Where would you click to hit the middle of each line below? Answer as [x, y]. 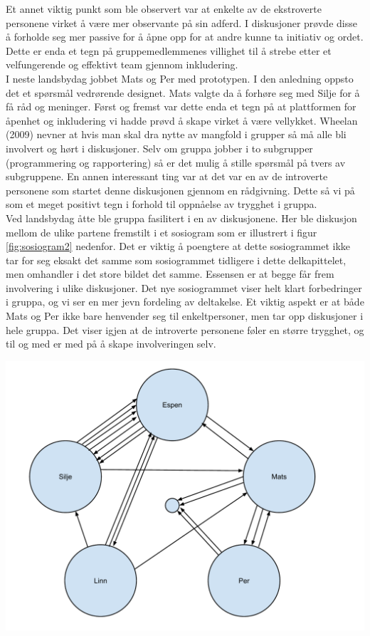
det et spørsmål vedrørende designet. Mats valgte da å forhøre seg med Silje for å [183, 92]
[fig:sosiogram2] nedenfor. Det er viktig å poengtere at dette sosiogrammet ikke [178, 246]
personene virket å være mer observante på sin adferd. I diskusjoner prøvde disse [181, 22]
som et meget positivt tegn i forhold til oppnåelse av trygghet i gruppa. [162, 204]
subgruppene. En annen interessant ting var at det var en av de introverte [167, 176]
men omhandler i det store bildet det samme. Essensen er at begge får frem [170, 274]
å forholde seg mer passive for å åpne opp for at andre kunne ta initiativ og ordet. [185, 37]
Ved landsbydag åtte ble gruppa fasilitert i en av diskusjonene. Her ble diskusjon [181, 218]
